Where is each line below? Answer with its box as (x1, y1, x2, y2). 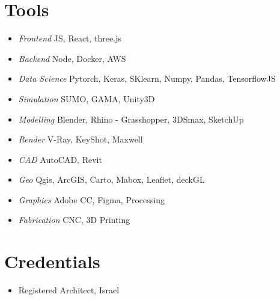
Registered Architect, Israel (18, 284, 120, 296)
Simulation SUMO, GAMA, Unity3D (18, 92, 155, 105)
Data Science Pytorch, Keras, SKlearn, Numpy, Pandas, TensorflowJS (18, 72, 276, 85)
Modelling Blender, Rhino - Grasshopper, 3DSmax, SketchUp (18, 112, 244, 125)
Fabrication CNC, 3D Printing (18, 213, 130, 226)
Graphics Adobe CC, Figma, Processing (18, 193, 165, 206)
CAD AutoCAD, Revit (18, 153, 102, 165)
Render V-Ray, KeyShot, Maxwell (18, 133, 143, 145)
